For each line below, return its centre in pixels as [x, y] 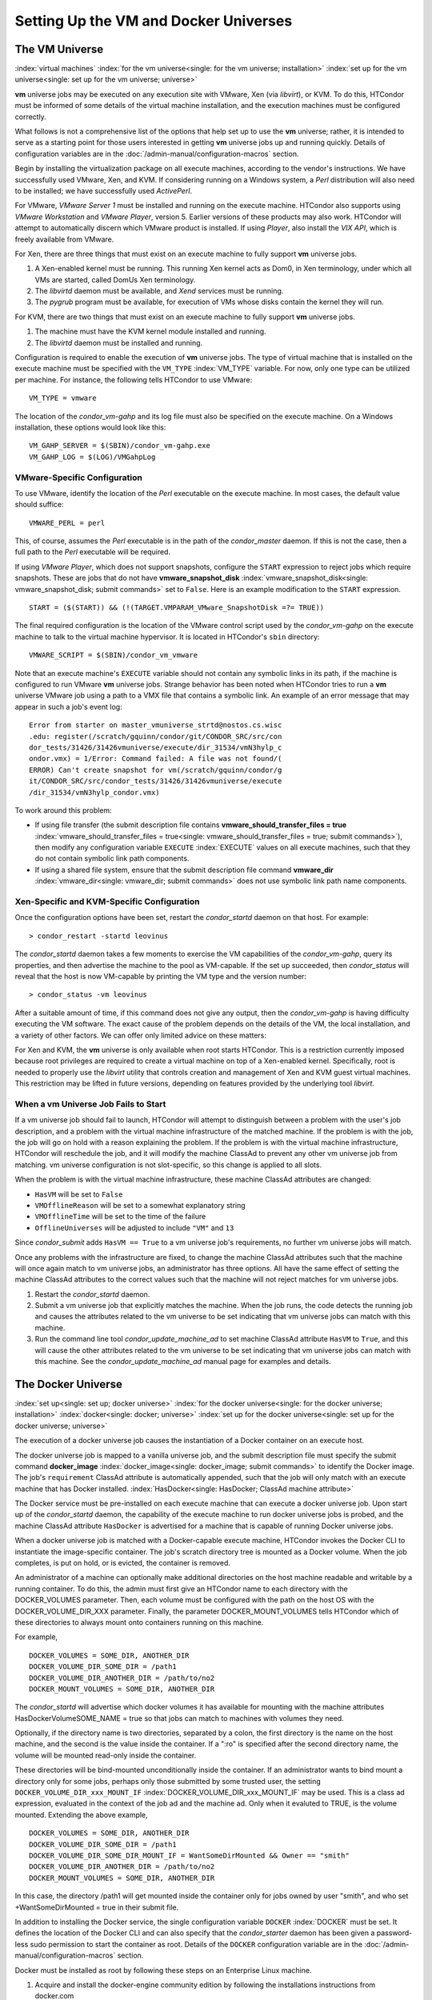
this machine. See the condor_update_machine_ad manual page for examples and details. [183, 1362]
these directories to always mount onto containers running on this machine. [139, 1622]
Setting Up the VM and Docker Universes [154, 21]
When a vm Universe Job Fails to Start [90, 1104]
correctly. [31, 117]
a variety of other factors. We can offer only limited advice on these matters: [141, 1035]
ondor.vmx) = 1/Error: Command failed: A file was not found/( [156, 759]
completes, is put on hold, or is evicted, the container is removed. [123, 1563]
